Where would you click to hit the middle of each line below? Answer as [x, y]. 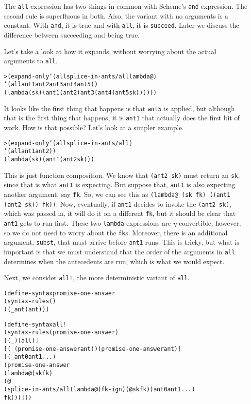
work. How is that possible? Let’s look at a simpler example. [94, 127]
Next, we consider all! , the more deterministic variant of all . [97, 278]
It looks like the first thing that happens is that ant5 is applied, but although [119, 108]
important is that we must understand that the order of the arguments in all [120, 251]
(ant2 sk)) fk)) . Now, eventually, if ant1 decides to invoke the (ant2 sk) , [118, 203]
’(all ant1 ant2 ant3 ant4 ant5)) [51, 85]
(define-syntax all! [35, 324]
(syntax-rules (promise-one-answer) [61, 333]
